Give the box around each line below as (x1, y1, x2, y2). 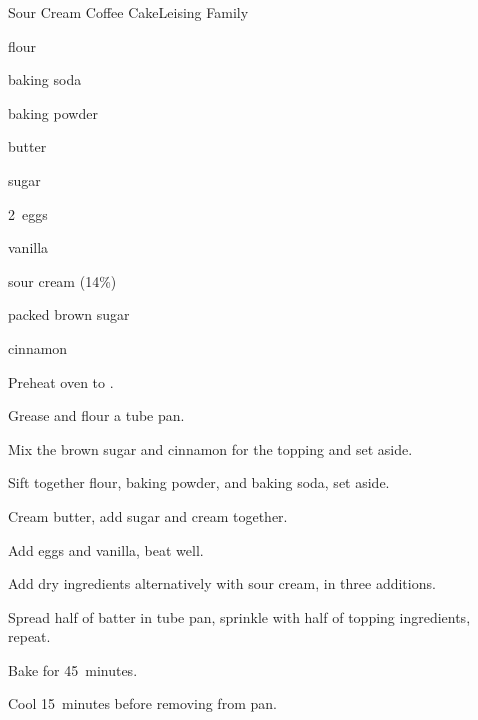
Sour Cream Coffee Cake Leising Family (8, 2, 249, 22)
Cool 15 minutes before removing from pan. (8, 693, 277, 714)
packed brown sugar (8, 304, 130, 325)
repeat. (8, 626, 51, 647)
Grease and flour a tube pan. (8, 405, 185, 426)
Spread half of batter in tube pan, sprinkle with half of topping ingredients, (8, 606, 471, 627)
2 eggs (8, 203, 48, 224)
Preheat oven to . (8, 371, 114, 392)
